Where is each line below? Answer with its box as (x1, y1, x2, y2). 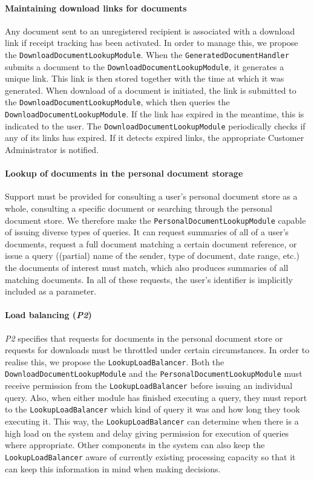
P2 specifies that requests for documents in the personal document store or (5, 331, 283, 344)
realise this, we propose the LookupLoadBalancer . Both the (5, 355, 224, 368)
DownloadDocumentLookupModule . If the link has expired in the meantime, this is (5, 108, 304, 120)
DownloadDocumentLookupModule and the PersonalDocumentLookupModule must (5, 367, 303, 380)
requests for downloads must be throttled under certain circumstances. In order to (5, 344, 310, 356)
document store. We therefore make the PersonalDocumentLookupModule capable (5, 213, 306, 226)
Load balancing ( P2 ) (5, 308, 92, 321)
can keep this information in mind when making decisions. (5, 462, 221, 475)
